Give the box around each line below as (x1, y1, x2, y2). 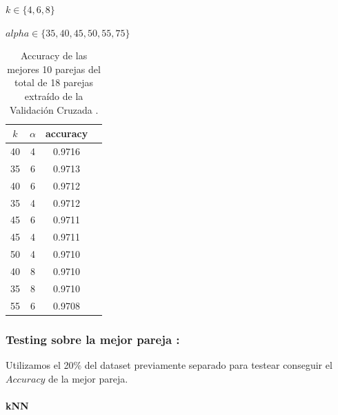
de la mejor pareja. (48, 371, 128, 385)
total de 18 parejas (14, 75, 94, 90)
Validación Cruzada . (9, 102, 99, 117)
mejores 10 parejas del (7, 61, 101, 76)
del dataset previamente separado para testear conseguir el (84, 357, 332, 372)
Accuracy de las (21, 48, 88, 63)
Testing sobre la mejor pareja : (6, 330, 180, 347)
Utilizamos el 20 (6, 357, 74, 372)
